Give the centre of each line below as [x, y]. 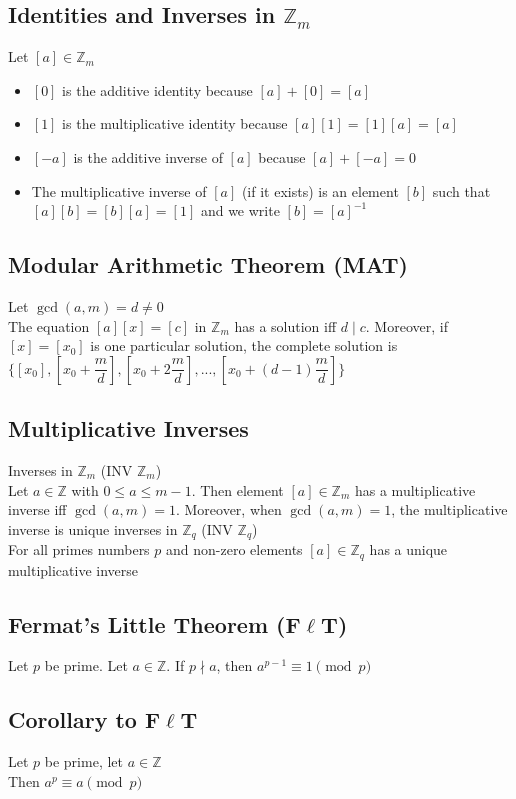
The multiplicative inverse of [119, 190]
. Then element [237, 489]
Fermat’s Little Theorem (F [154, 623]
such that [461, 190]
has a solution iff [285, 325]
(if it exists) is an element [320, 190]
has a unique [408, 549]
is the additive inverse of [148, 156]
